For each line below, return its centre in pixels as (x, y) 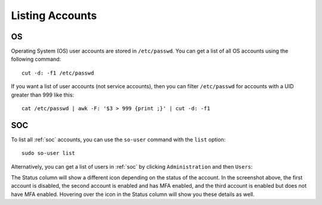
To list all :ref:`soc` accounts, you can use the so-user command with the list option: (118, 139)
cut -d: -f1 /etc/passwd (58, 73)
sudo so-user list (49, 153)
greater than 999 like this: (43, 95)
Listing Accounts (54, 15)
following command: (36, 59)
